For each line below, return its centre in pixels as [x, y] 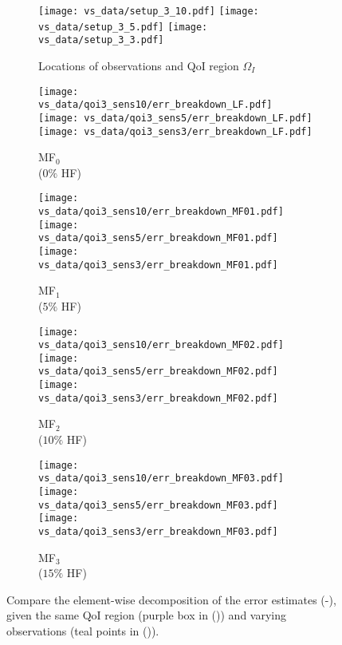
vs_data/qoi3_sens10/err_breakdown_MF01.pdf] [161, 212]
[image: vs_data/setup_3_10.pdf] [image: [149, 11]
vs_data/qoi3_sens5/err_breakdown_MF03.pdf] [158, 505]
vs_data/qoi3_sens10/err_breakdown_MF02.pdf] [161, 345]
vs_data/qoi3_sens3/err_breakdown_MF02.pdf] [158, 398]
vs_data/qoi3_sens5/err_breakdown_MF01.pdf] [158, 238]
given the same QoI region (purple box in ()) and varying [146, 615]
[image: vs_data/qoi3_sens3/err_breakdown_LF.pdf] [175, 131]
